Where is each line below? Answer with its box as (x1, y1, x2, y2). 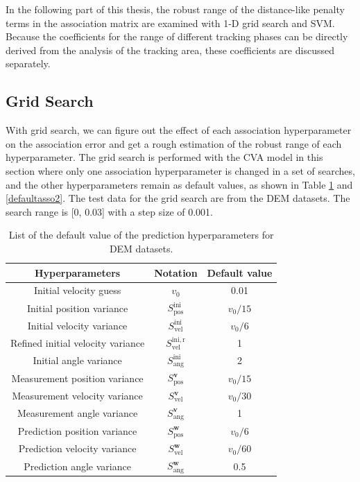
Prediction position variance (17, 423, 137, 438)
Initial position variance (26, 300, 128, 315)
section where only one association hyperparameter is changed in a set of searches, (6, 163, 355, 178)
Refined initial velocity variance (10, 335, 145, 350)
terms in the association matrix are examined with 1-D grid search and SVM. (6, 15, 335, 30)
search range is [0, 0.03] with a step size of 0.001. (6, 204, 214, 218)
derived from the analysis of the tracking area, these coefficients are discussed (6, 42, 334, 57)
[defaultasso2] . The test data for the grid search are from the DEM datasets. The (6, 191, 350, 205)
